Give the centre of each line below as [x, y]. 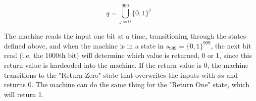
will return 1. [24, 94]
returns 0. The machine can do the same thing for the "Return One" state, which [127, 84]
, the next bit [231, 45]
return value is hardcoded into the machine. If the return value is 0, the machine [126, 65]
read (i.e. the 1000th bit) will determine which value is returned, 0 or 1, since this [128, 55]
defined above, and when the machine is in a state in [84, 45]
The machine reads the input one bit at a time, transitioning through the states [125, 36]
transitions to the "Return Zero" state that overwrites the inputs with [110, 75]
